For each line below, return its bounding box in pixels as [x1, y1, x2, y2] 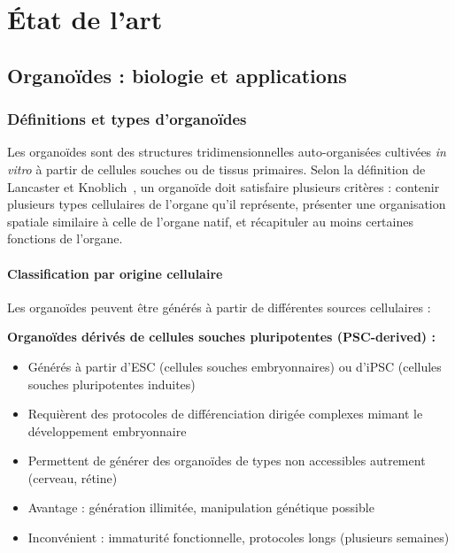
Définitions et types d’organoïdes [7, 108, 247, 130]
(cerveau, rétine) [27, 468, 118, 487]
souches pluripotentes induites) [27, 374, 196, 393]
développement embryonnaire [27, 421, 187, 440]
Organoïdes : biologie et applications [7, 61, 347, 88]
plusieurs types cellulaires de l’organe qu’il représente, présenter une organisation [7, 195, 446, 213]
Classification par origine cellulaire [7, 264, 223, 282]
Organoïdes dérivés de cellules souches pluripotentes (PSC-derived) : [7, 327, 436, 346]
